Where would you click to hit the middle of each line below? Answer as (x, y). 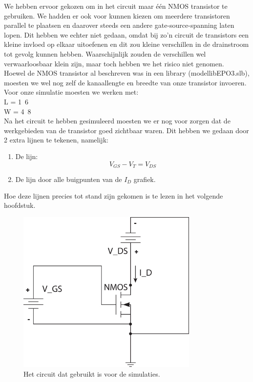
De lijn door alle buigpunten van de (69, 179)
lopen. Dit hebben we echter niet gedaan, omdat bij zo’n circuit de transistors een (126, 34)
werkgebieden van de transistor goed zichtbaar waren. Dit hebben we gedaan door (126, 130)
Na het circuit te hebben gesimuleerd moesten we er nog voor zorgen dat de (117, 121)
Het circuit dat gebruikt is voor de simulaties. (92, 373)
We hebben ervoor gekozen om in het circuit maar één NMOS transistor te (116, 6)
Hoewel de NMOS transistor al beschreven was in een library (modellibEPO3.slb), (127, 73)
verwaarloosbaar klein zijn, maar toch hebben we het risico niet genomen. (114, 63)
